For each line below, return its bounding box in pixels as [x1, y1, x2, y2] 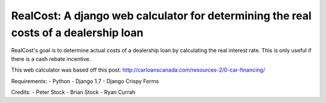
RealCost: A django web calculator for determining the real [11, 9, 312, 22]
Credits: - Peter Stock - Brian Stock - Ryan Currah [11, 88, 136, 96]
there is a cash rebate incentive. [11, 55, 91, 63]
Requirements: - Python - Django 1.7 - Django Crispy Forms [11, 77, 159, 84]
